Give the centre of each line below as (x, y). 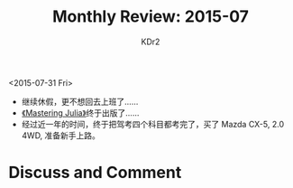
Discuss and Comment (95, 173)
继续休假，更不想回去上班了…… (80, 101)
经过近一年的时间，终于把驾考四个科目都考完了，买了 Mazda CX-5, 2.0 (153, 124)
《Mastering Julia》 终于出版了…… (80, 113)
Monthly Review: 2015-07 (151, 17)
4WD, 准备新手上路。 (61, 135)
